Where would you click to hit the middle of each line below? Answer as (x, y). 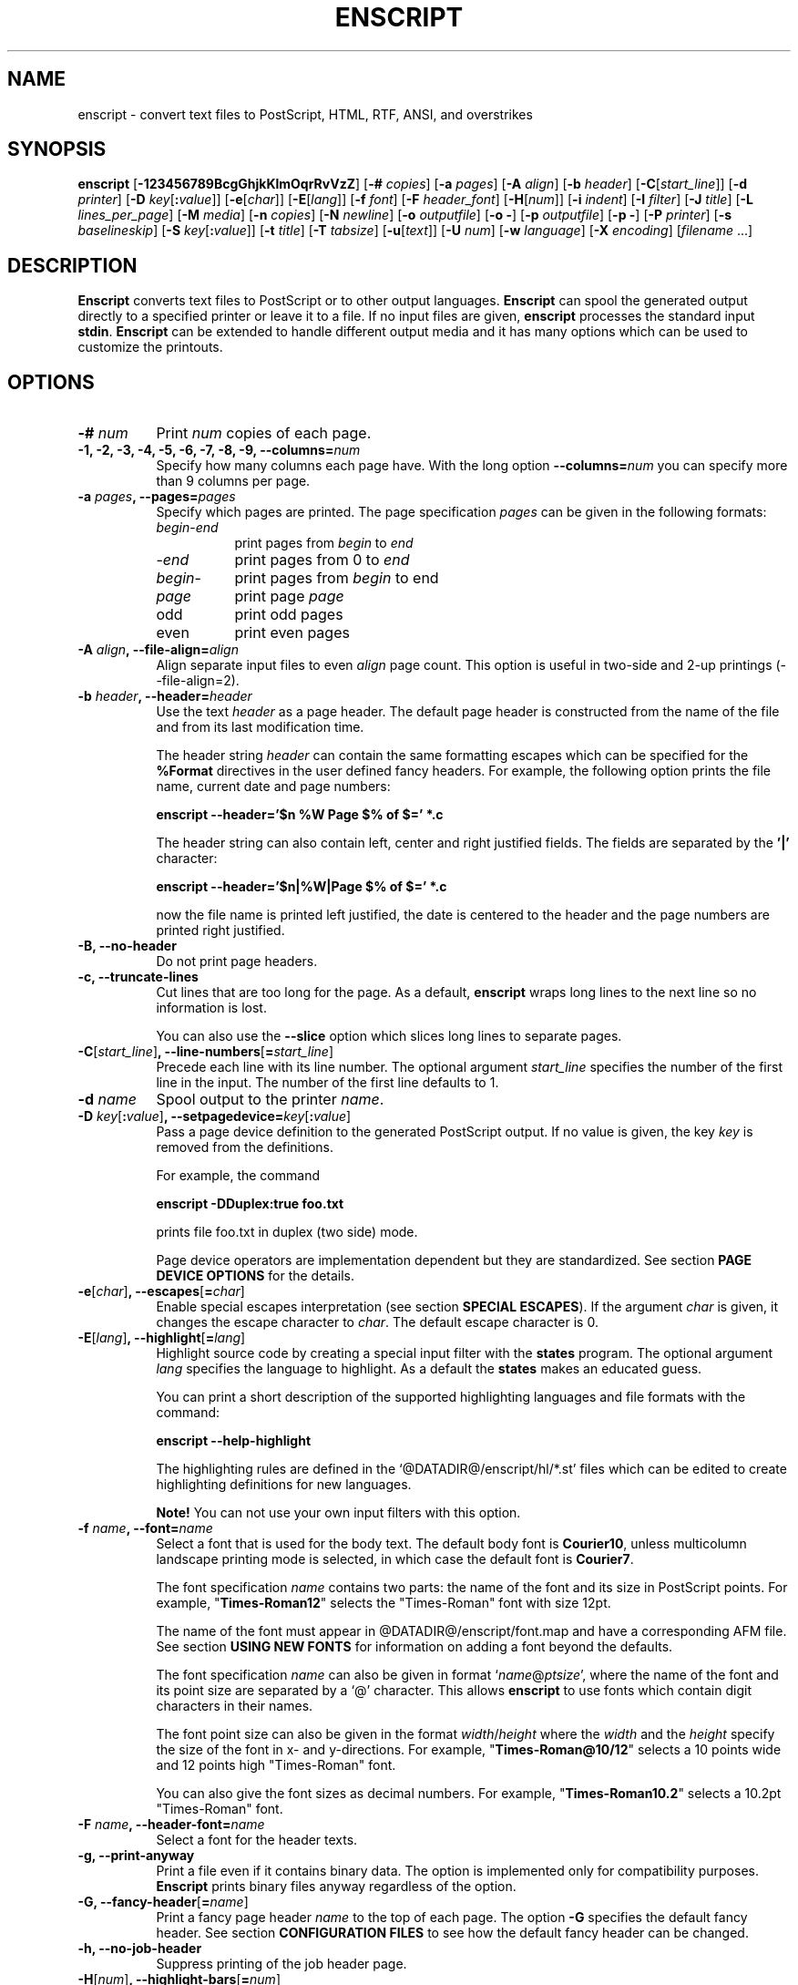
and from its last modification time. (260, 727)
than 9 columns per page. (233, 481)
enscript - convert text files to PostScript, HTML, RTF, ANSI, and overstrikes (305, 114)
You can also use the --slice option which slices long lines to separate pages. (389, 1036)
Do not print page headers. (237, 962)
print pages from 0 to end (322, 560)
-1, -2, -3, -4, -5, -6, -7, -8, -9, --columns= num (219, 450)
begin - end (187, 528)
